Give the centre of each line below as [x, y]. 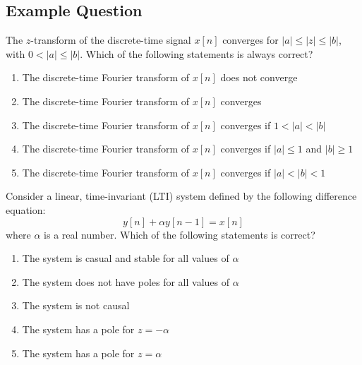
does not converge [259, 77]
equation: [26, 209]
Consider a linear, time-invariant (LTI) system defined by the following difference [181, 196]
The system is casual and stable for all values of [126, 258]
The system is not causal [76, 305]
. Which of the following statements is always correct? [197, 53]
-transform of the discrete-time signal [111, 40]
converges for [251, 40]
